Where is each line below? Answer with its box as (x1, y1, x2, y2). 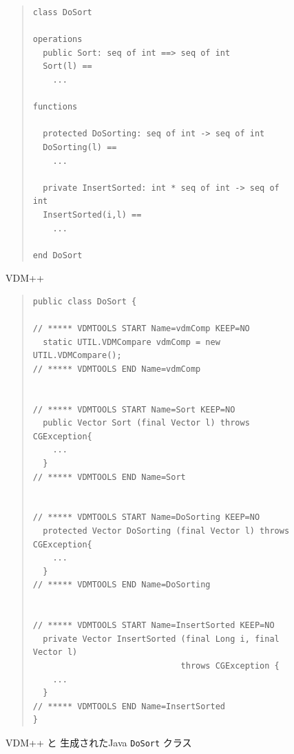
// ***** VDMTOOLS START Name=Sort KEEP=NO (32, 404, 235, 415)
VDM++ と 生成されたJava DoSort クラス (6, 735, 192, 749)
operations (32, 34, 83, 45)
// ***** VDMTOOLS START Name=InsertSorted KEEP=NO (32, 620, 275, 631)
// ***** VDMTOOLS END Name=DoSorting (32, 580, 211, 590)
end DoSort (32, 250, 83, 260)
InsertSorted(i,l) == (43, 209, 142, 220)
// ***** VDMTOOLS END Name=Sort (32, 472, 186, 482)
